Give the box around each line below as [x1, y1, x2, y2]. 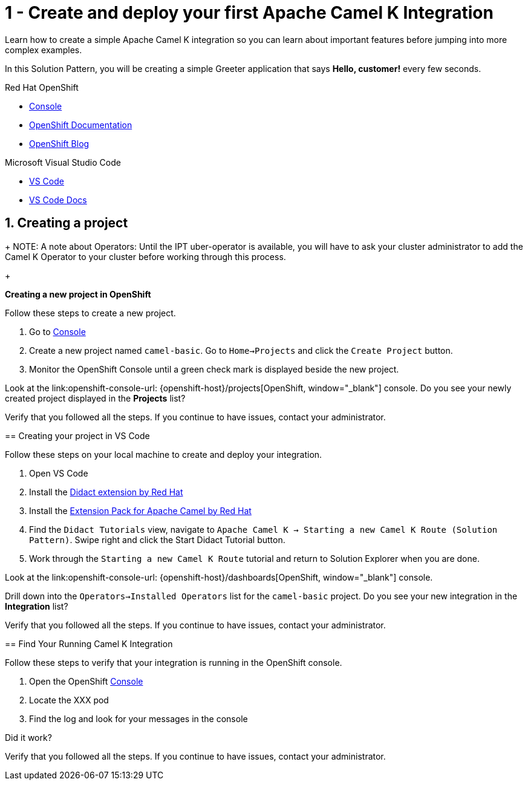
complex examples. [5, 44, 82, 55]
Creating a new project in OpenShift [5, 288, 151, 299]
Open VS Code [29, 467, 88, 478]
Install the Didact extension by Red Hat [29, 486, 183, 497]
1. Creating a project [5, 215, 128, 231]
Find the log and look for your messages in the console [29, 713, 248, 724]
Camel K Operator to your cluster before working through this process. [5, 251, 286, 262]
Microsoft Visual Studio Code [5, 157, 121, 168]
